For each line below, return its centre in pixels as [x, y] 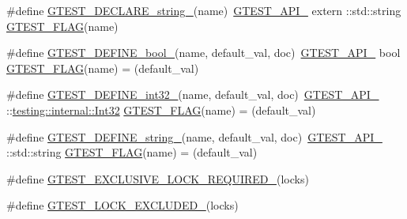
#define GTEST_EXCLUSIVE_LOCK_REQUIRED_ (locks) [158, 178]
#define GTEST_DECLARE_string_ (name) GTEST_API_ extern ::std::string [204, 10]
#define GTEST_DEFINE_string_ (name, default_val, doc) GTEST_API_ [194, 136]
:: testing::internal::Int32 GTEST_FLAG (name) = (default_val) [161, 109]
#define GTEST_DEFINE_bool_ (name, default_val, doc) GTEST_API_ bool [203, 53]
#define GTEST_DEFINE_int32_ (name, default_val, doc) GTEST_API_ [193, 94]
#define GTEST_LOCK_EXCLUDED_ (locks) [122, 205]
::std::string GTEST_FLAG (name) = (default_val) [132, 152]
